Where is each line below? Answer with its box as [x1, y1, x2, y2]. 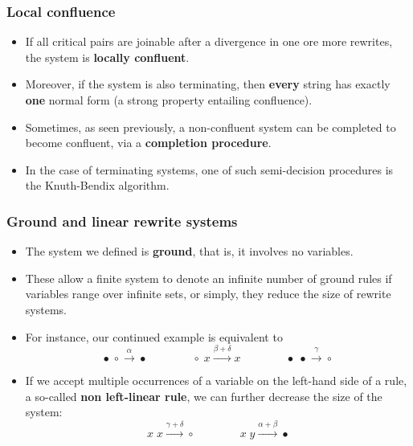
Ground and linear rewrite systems [6, 211, 238, 231]
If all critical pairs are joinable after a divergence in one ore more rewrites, [25, 33, 393, 50]
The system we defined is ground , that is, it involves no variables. [25, 243, 354, 260]
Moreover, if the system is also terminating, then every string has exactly [25, 76, 391, 92]
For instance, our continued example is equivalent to [25, 328, 283, 345]
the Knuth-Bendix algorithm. [25, 177, 170, 194]
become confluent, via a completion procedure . [25, 134, 272, 151]
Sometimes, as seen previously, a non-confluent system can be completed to [25, 118, 396, 135]
